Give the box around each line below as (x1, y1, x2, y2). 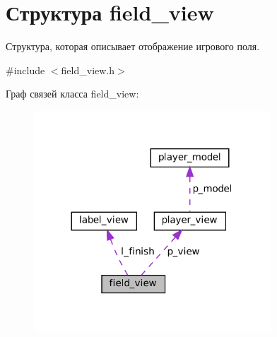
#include (6, 62, 45, 77)
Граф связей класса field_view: (6, 86, 139, 101)
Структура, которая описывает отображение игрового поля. (6, 39, 260, 54)
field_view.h (61, 62, 115, 77)
